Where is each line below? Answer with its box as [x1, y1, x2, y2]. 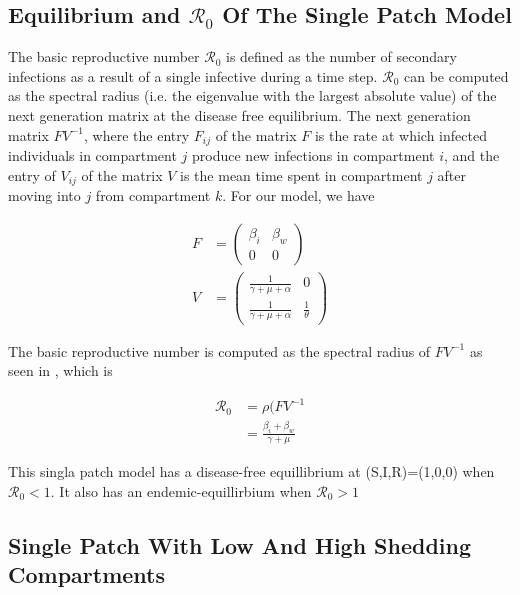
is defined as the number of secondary [226, 46, 457, 67]
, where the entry [84, 124, 190, 145]
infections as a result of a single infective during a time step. [8, 65, 378, 86]
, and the [443, 145, 500, 166]
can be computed [403, 65, 509, 86]
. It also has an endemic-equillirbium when [50, 480, 312, 501]
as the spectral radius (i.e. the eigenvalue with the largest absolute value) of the [8, 85, 497, 106]
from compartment [95, 185, 211, 206]
